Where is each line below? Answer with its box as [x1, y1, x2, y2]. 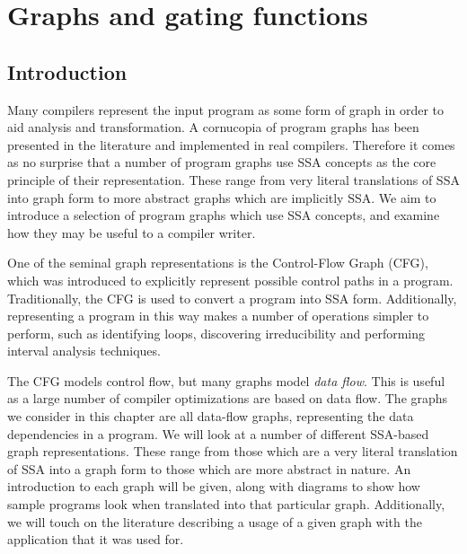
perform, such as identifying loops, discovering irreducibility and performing [7, 323, 425, 342]
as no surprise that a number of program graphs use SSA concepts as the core [7, 153, 436, 171]
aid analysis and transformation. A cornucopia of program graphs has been [7, 118, 419, 136]
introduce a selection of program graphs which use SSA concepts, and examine [7, 206, 440, 224]
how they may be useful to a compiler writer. [7, 223, 256, 242]
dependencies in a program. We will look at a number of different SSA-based [7, 424, 429, 443]
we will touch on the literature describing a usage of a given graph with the [7, 512, 422, 531]
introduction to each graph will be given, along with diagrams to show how [7, 477, 420, 496]
